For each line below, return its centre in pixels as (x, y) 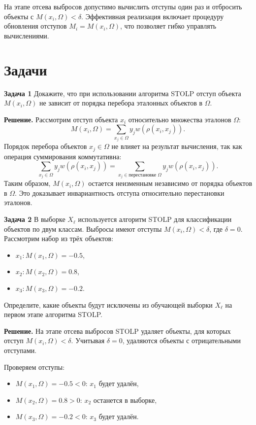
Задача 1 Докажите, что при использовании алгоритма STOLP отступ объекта (123, 93)
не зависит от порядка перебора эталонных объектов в (121, 103)
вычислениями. (27, 35)
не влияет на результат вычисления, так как (177, 146)
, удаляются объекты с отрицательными (181, 340)
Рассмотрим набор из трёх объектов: (59, 238)
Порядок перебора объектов (46, 146)
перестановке (143, 175)
